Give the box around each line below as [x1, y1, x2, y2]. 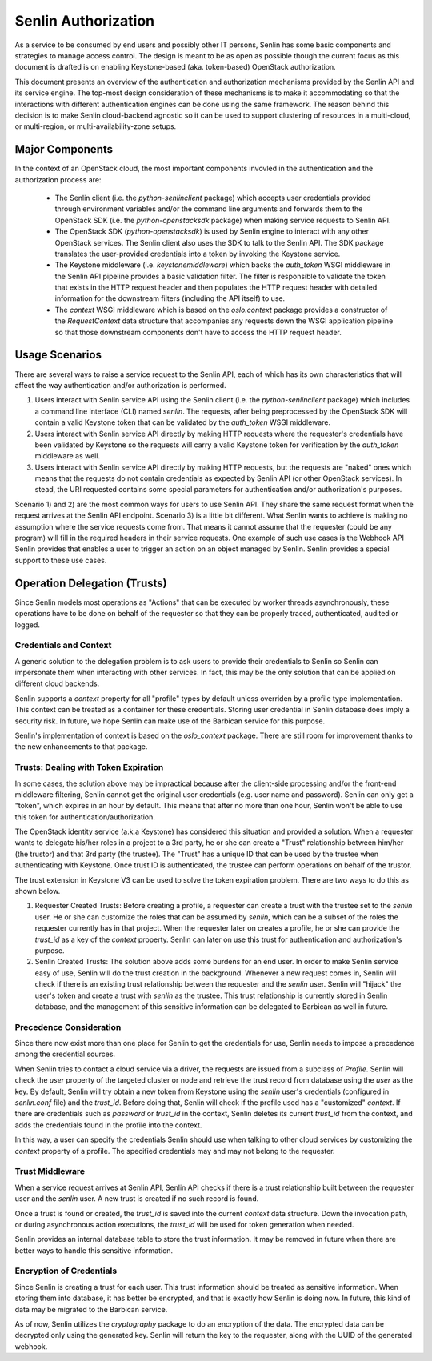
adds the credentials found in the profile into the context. [14, 1120, 202, 1130]
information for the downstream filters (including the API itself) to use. [54, 294, 286, 303]
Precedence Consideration [14, 1021, 122, 1032]
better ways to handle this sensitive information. [14, 1245, 174, 1255]
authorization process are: [14, 174, 102, 184]
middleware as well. [34, 451, 100, 461]
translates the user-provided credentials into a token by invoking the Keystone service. [54, 249, 341, 258]
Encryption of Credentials [14, 1265, 118, 1276]
